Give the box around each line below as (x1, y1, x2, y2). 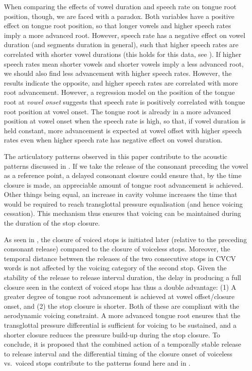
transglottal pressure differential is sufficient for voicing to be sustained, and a (4, 320, 236, 330)
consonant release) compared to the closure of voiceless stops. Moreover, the (4, 244, 230, 254)
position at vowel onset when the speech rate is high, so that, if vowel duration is (4, 116, 246, 126)
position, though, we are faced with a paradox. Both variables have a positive (4, 11, 234, 21)
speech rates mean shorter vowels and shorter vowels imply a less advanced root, (4, 58, 244, 69)
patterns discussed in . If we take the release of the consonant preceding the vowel (4, 160, 248, 171)
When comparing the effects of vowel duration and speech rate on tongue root (4, 1, 236, 11)
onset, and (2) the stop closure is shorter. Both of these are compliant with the (4, 300, 239, 311)
